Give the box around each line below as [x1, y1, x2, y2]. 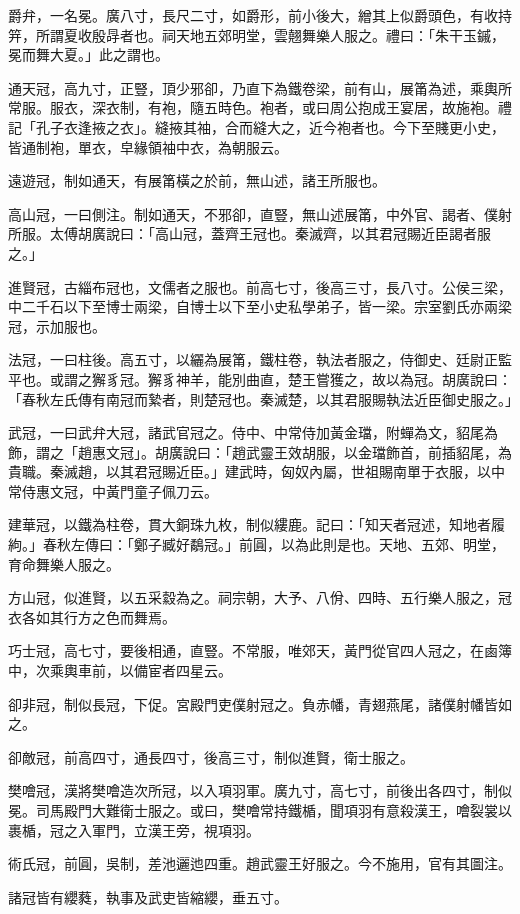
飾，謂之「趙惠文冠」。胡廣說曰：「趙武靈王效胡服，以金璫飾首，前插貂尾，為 [8, 441, 512, 462]
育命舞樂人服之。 [8, 553, 120, 574]
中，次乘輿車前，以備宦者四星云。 [8, 660, 232, 681]
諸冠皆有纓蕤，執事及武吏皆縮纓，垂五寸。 [8, 886, 288, 907]
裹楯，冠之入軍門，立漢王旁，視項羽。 [8, 819, 260, 840]
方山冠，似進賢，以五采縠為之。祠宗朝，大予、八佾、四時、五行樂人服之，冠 [8, 587, 512, 608]
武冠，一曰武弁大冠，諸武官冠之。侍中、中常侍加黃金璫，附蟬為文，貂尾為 [8, 422, 498, 443]
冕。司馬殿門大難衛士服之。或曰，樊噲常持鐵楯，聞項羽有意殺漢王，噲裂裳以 [8, 800, 512, 820]
